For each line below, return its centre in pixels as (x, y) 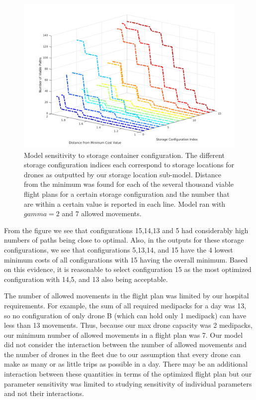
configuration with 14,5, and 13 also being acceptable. (86, 279)
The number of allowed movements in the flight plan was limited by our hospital (127, 296)
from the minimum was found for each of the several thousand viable (129, 184)
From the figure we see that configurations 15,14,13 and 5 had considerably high (126, 230)
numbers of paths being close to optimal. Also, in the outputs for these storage (124, 240)
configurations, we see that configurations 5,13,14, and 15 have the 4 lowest (119, 249)
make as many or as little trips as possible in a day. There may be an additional (126, 364)
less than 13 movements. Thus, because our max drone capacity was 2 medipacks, (128, 325)
